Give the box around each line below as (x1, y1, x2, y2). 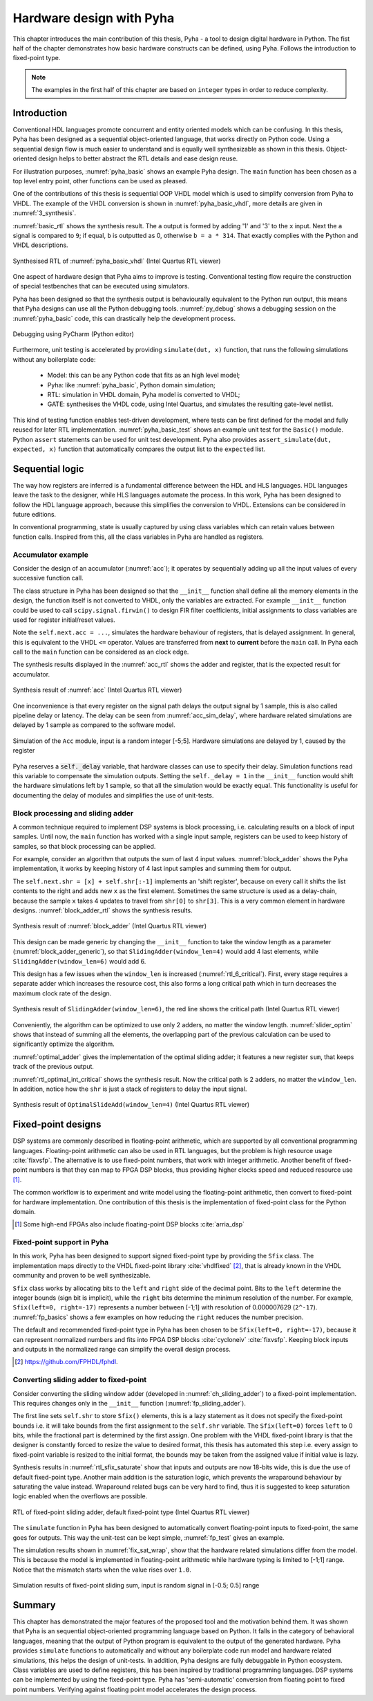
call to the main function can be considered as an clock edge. (12, 647, 189, 656)
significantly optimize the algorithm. (12, 1040, 115, 1048)
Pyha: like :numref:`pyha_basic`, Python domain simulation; (47, 380, 216, 389)
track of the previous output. (12, 1063, 95, 1071)
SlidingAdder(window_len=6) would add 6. (12, 957, 146, 965)
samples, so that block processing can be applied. (12, 842, 156, 850)
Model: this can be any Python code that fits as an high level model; (47, 371, 240, 380)
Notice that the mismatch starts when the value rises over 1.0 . (12, 1565, 191, 1574)
